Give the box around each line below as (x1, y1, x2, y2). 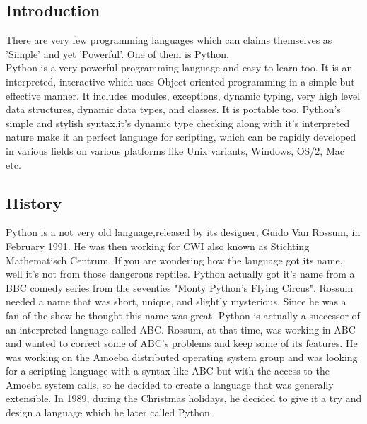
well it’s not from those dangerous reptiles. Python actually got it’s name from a (6, 266, 355, 281)
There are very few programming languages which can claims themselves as (6, 33, 332, 47)
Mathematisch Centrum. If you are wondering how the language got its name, (6, 252, 343, 267)
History (6, 192, 62, 213)
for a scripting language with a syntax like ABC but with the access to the (6, 363, 330, 378)
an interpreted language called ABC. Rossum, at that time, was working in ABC (6, 322, 356, 336)
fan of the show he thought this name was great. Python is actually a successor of (6, 307, 360, 322)
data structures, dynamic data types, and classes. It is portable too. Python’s (6, 102, 341, 117)
